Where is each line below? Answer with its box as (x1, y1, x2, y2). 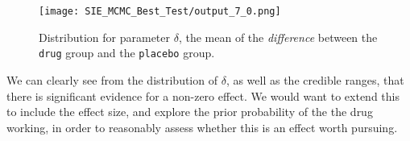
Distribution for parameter (39, 28, 171, 45)
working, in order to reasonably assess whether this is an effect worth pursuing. (6, 118, 398, 135)
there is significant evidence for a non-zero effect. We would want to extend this (6, 87, 400, 104)
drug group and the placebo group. (39, 44, 215, 61)
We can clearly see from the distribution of (6, 71, 217, 88)
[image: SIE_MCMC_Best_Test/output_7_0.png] (39, 6, 281, 17)
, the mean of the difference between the (178, 28, 378, 45)
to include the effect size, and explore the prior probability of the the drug (6, 103, 373, 120)
